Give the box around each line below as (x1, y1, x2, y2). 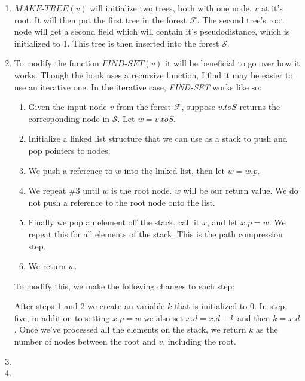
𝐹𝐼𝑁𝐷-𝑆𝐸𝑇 (102, 60, 144, 69)
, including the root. (163, 335, 236, 348)
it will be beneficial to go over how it (165, 57, 300, 69)
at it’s (261, 2, 283, 14)
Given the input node (28, 100, 107, 113)
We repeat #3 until (28, 184, 100, 197)
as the (256, 323, 278, 336)
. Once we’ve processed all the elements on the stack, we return (14, 323, 246, 336)
